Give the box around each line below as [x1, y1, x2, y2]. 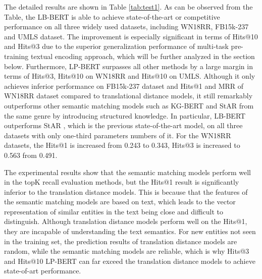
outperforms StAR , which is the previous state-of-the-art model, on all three [4, 120, 243, 131]
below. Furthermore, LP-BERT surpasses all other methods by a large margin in [4, 61, 253, 71]
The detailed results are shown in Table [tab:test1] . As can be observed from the [4, 2, 253, 12]
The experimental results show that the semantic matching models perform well [4, 166, 251, 177]
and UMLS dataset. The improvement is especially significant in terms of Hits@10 [4, 31, 258, 41]
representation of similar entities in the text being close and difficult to [4, 206, 224, 216]
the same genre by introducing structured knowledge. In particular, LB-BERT [4, 110, 246, 121]
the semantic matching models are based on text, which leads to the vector [4, 196, 236, 207]
